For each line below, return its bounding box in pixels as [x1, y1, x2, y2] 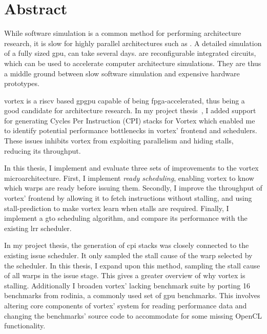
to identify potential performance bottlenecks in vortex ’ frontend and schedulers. [4, 125, 257, 136]
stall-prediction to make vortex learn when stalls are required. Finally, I [4, 202, 229, 213]
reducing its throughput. [4, 145, 81, 156]
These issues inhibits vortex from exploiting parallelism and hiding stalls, [4, 135, 234, 146]
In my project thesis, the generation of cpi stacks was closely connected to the [4, 240, 249, 251]
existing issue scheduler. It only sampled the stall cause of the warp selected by [4, 250, 253, 260]
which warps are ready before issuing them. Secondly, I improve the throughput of [4, 182, 262, 193]
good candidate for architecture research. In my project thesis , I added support [4, 105, 256, 116]
